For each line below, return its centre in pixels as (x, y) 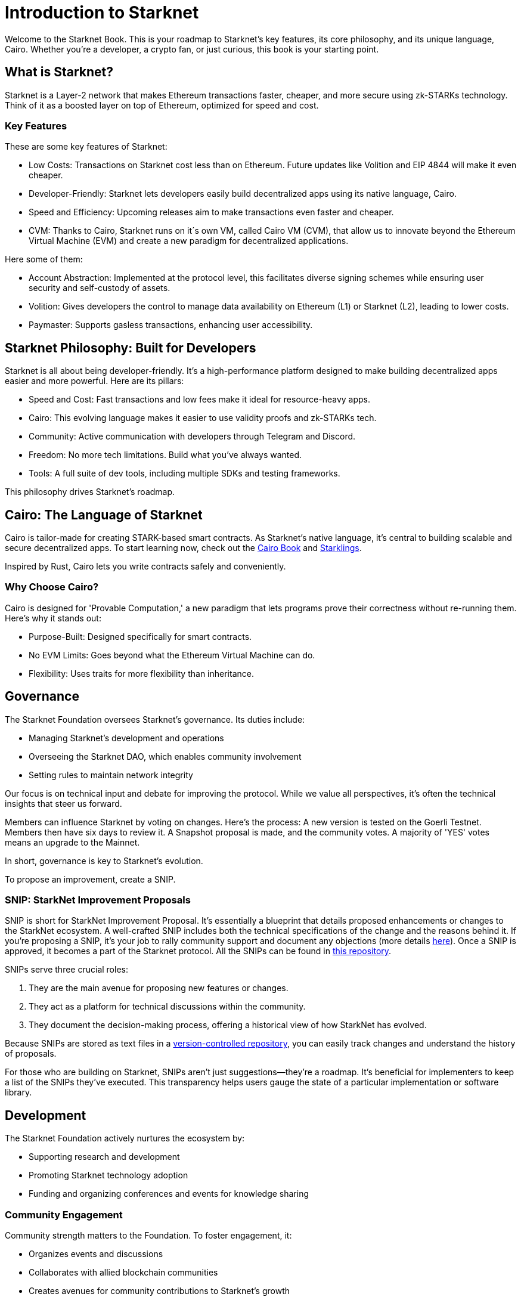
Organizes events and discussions (96, 1253)
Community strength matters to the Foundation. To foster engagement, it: (148, 1235)
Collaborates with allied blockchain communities (123, 1272)
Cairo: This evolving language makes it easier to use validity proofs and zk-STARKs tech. (203, 418)
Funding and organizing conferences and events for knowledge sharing (169, 1194)
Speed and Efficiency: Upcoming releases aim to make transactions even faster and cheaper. (211, 212)
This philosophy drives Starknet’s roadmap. (90, 492)
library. (18, 1092)
